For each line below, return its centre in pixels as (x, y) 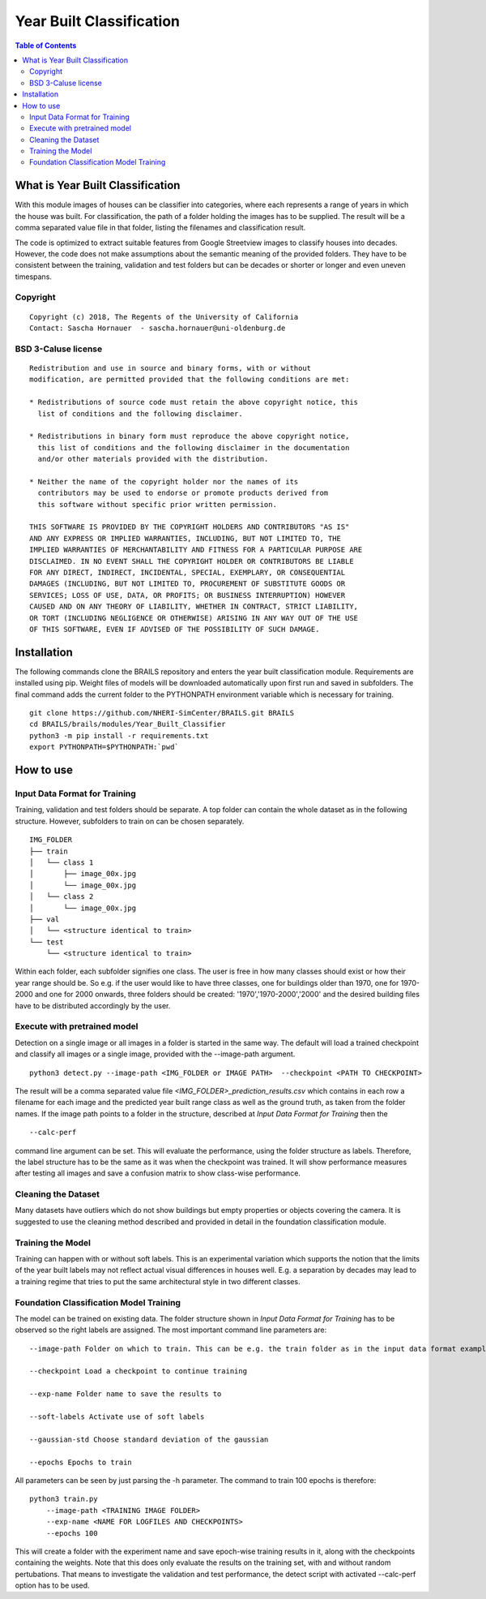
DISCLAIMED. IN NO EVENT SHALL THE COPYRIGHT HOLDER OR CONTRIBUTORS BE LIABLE (192, 561)
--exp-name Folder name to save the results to (126, 1394)
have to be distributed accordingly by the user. (93, 1005)
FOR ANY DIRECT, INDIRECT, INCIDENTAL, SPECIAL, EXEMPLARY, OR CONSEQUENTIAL (188, 573)
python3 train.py (64, 1499)
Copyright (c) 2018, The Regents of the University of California (164, 317)
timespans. (34, 277)
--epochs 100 (72, 1533)
